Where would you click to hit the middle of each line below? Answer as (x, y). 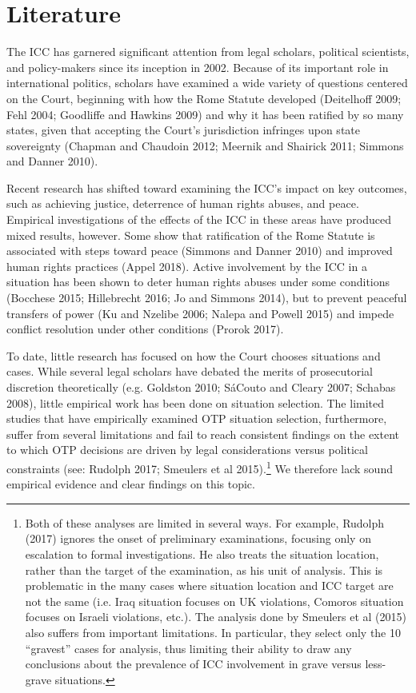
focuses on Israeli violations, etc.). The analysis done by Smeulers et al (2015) (216, 617)
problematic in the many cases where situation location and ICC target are (209, 585)
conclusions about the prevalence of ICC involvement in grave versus (193, 664)
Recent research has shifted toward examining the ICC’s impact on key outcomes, (207, 187)
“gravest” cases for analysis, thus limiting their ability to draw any (188, 648)
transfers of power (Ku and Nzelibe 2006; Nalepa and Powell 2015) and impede (200, 313)
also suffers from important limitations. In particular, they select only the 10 (213, 632)
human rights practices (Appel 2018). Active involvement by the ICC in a (187, 266)
